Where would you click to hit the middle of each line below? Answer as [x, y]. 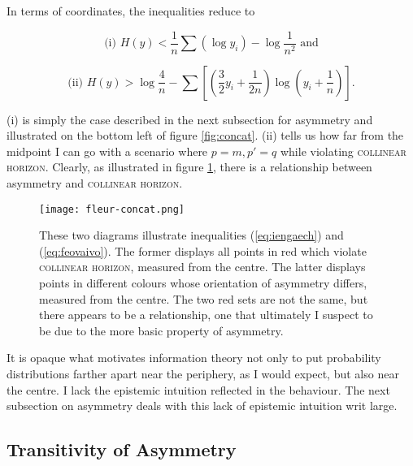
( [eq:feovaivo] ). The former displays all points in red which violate [203, 250]
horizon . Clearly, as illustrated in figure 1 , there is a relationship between [189, 167]
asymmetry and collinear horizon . [95, 183]
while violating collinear [343, 151]
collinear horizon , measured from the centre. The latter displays [202, 267]
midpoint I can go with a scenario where [107, 151]
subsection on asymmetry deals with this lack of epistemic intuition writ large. [202, 406]
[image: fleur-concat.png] [112, 209]
